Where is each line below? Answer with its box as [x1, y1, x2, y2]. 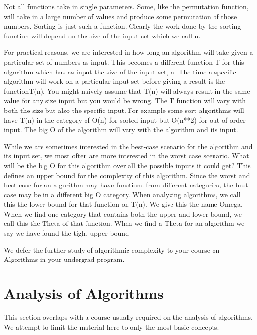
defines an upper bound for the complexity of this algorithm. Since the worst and [4, 170, 250, 180]
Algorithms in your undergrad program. [4, 254, 125, 264]
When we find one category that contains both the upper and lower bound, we [4, 208, 242, 219]
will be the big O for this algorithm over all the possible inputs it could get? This [4, 160, 251, 170]
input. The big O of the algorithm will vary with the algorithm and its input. [4, 124, 238, 135]
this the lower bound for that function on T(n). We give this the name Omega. [4, 199, 243, 209]
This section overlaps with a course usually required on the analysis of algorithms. [4, 311, 253, 322]
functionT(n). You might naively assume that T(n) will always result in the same [4, 85, 250, 96]
